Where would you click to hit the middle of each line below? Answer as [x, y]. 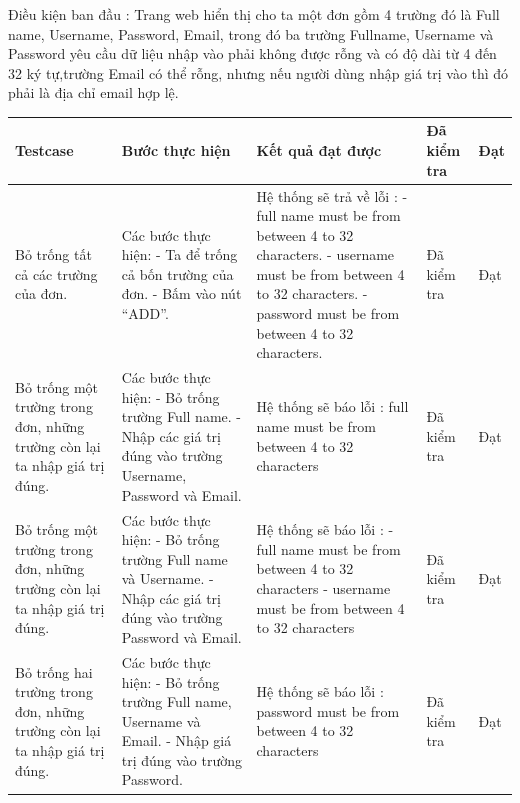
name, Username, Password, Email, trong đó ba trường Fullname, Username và [251, 33]
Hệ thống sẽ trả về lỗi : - [332, 195]
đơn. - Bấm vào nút [181, 293]
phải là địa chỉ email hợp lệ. [93, 92]
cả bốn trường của [177, 273]
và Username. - [167, 578]
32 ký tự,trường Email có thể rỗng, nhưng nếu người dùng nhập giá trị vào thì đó [258, 72]
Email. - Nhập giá [176, 740]
